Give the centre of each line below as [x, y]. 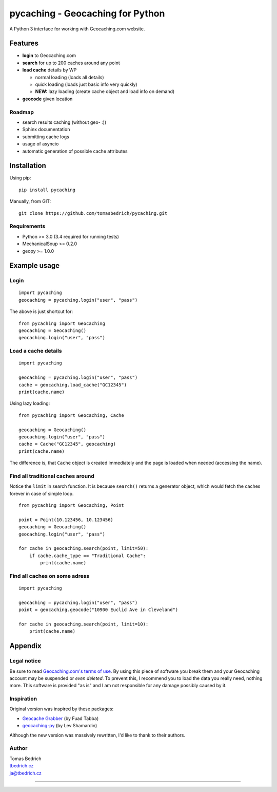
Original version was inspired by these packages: [62, 709]
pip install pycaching [47, 190]
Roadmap [22, 112]
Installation [28, 166]
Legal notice [25, 661]
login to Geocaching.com [49, 56]
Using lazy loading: [30, 403]
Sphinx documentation [46, 130]
